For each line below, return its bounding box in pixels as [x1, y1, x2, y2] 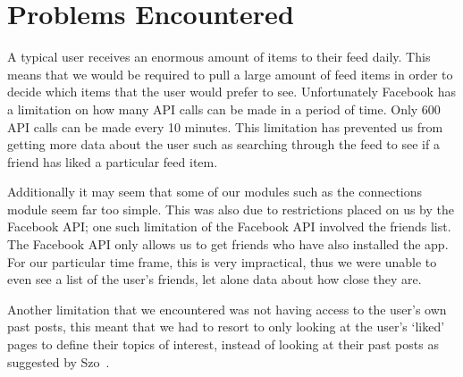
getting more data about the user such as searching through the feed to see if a [7, 135, 440, 154]
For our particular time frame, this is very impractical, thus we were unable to [7, 252, 437, 271]
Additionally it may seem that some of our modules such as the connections [7, 182, 423, 201]
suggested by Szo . [7, 352, 110, 371]
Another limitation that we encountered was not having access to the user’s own [7, 299, 447, 318]
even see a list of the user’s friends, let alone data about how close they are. [7, 270, 422, 289]
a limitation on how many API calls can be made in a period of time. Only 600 [7, 99, 441, 118]
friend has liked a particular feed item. [7, 152, 218, 171]
